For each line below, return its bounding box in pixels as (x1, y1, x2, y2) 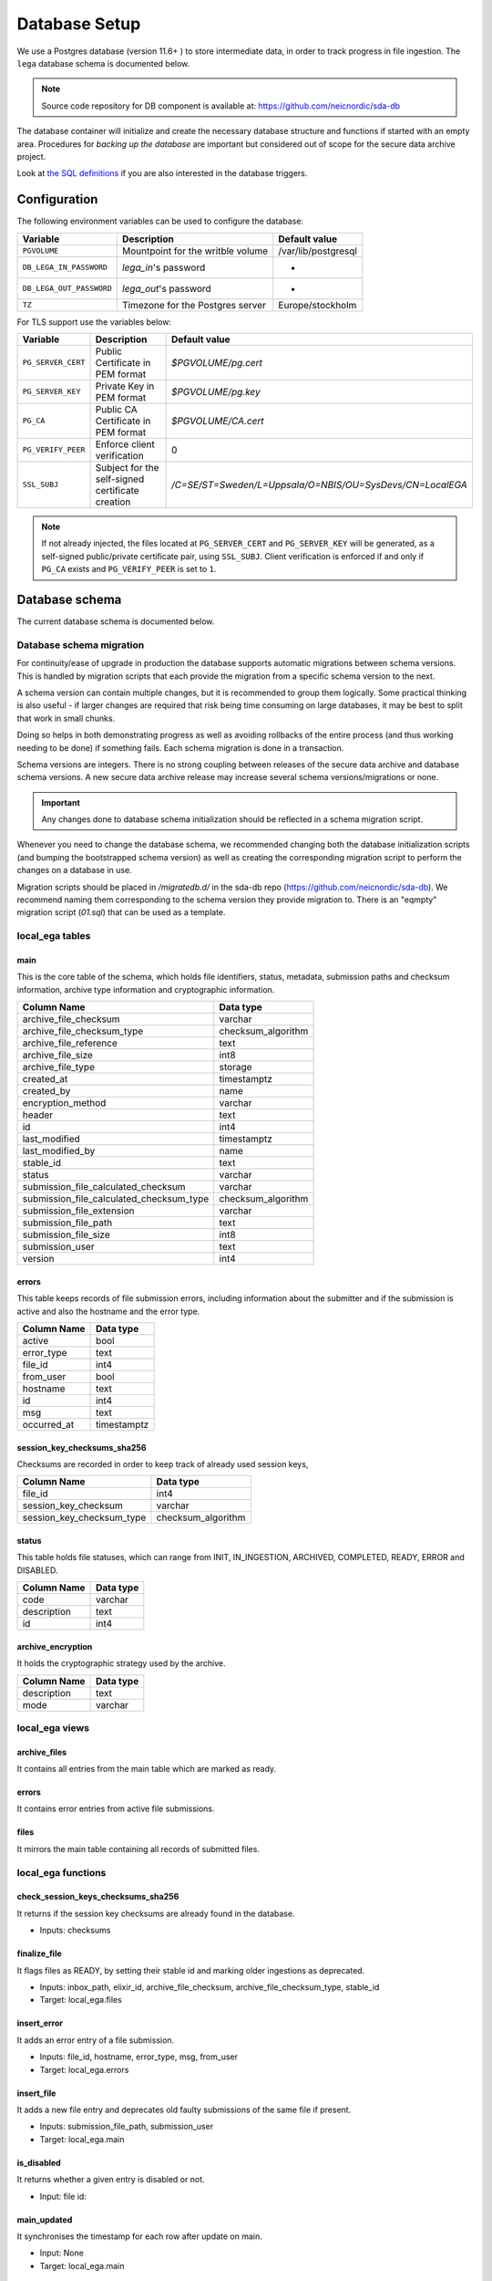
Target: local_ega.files (39, 1995, 122, 2005)
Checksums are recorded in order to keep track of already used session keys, (16, 1458, 309, 1469)
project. (16, 151, 46, 161)
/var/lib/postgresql (278, 245, 357, 257)
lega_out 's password (121, 282, 211, 295)
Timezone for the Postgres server (121, 298, 266, 311)
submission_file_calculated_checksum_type (22, 1193, 210, 1205)
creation (95, 495, 131, 508)
